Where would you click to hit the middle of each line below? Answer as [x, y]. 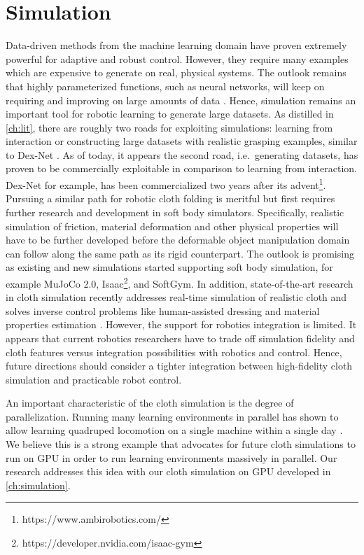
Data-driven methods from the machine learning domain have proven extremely [176, 45]
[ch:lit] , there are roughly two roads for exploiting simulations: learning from [169, 127]
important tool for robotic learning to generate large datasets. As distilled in [170, 114]
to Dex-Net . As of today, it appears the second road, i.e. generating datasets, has [182, 154]
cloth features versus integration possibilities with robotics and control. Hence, [174, 352]
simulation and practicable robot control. [94, 379]
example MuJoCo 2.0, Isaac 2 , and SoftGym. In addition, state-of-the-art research [180, 282]
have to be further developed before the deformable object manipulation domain [178, 240]
